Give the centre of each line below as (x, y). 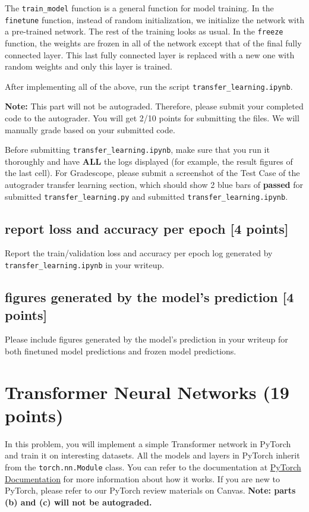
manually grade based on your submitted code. (90, 129)
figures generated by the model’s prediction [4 (149, 297)
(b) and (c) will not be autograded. (78, 502)
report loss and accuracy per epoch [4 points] (147, 228)
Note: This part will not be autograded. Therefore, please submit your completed (154, 106)
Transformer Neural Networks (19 (147, 392)
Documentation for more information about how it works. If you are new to (142, 478)
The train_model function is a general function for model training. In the (139, 8)
